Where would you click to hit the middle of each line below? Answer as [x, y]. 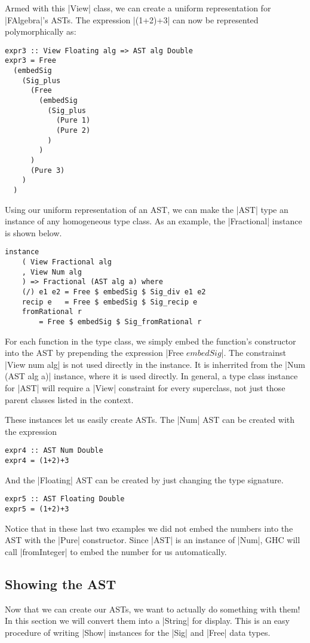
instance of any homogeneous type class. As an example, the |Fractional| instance [154, 221]
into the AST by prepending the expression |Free [94, 353]
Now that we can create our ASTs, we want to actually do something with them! [153, 609]
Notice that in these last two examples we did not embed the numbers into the [149, 528]
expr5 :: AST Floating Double [65, 499]
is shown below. [33, 232]
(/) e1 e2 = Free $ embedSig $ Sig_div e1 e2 [114, 292]
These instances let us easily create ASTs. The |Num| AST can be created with [150, 420]
